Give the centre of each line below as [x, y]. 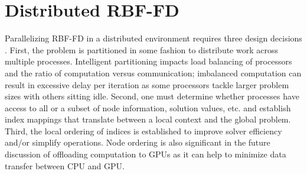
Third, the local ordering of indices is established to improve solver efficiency [143, 130]
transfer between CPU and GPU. [65, 165]
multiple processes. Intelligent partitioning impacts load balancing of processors [148, 61]
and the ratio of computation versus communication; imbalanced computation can [153, 72]
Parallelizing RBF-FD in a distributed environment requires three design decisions [153, 38]
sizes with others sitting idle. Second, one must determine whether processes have [152, 96]
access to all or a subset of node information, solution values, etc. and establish [148, 107]
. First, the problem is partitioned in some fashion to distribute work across [141, 49]
